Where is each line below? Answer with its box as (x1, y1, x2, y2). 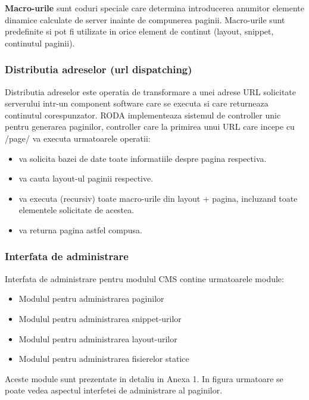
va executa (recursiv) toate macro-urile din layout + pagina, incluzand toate (18, 192, 298, 204)
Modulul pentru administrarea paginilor (18, 292, 164, 305)
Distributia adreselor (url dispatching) (5, 62, 192, 77)
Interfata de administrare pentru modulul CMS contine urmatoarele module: (5, 272, 284, 285)
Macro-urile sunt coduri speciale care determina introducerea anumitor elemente (5, 2, 304, 14)
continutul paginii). (5, 36, 75, 49)
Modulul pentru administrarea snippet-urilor (18, 312, 182, 324)
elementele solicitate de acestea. (18, 204, 135, 216)
